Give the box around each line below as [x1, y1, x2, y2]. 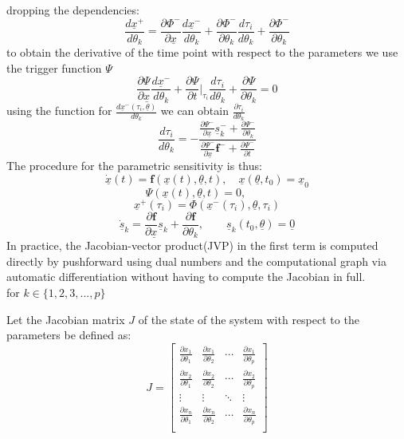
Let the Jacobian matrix [6, 310, 125, 327]
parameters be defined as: [6, 326, 131, 343]
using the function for [6, 102, 112, 119]
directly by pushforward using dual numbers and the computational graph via [6, 252, 386, 269]
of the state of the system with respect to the [138, 310, 359, 327]
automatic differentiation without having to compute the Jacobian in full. [6, 268, 366, 285]
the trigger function [6, 59, 102, 76]
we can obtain [160, 102, 229, 119]
